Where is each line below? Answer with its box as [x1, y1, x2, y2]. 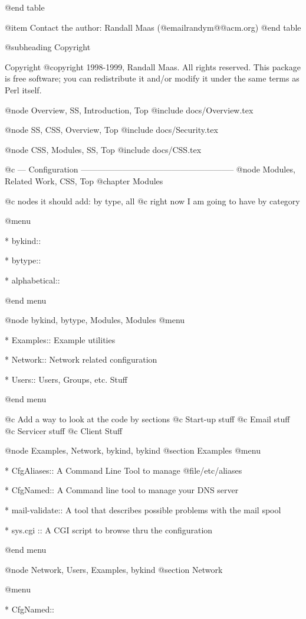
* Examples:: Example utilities [5, 333, 116, 346]
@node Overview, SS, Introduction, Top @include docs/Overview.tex [5, 103, 254, 116]
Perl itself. [5, 83, 42, 96]
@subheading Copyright [5, 41, 91, 53]
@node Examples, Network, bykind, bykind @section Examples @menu [5, 444, 261, 457]
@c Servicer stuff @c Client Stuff [5, 424, 123, 436]
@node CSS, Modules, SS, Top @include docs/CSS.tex [5, 143, 202, 155]
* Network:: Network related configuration [5, 353, 157, 366]
